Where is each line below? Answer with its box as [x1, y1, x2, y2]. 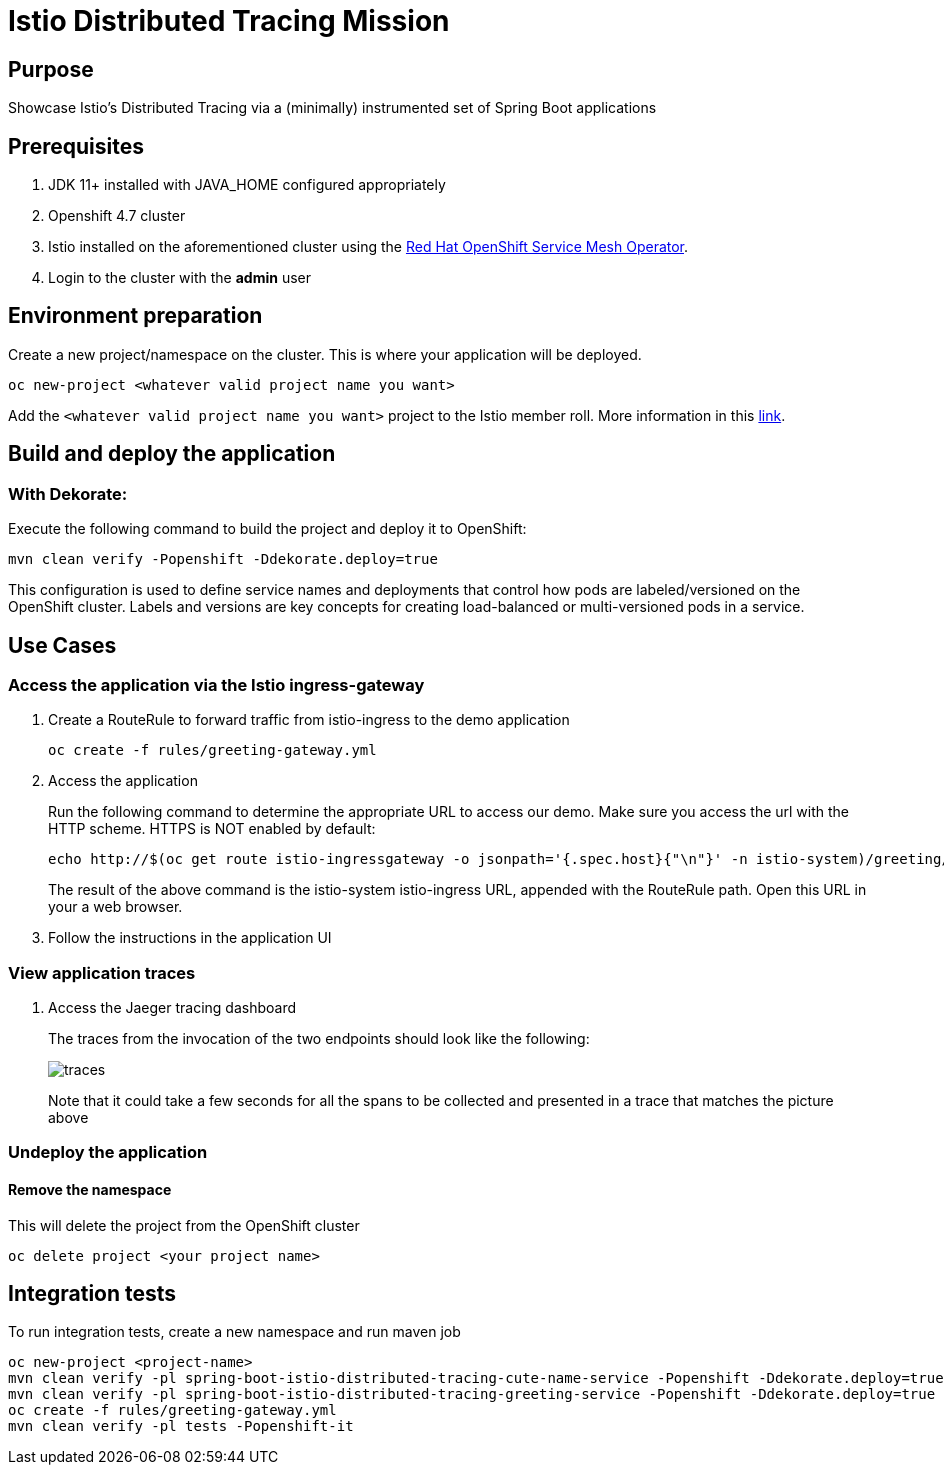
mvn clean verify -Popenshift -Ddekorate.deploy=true [8, 551, 438, 568]
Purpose [8, 56, 94, 82]
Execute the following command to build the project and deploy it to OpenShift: [8, 520, 527, 538]
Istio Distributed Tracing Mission [8, 4, 450, 38]
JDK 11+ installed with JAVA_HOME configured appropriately [48, 176, 446, 194]
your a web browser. [48, 898, 183, 916]
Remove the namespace [8, 1181, 172, 1199]
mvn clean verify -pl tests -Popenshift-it [8, 1418, 354, 1435]
